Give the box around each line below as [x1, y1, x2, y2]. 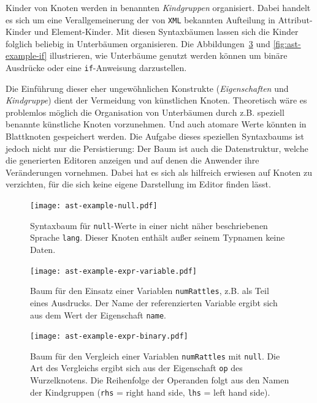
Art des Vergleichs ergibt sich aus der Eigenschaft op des [30, 361, 243, 374]
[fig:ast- [273, 37, 301, 50]
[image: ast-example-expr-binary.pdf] [30, 332, 188, 341]
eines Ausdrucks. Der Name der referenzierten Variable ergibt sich [30, 296, 278, 309]
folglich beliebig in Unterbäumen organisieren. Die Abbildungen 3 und [6, 37, 270, 50]
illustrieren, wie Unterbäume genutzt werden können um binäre [49, 49, 288, 62]
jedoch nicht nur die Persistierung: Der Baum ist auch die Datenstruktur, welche [6, 141, 308, 154]
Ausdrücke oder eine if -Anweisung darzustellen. [6, 61, 187, 74]
